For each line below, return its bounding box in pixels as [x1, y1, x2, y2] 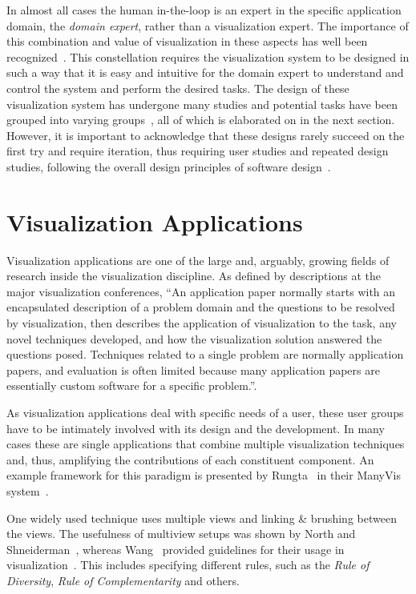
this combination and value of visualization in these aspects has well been [6, 33, 368, 50]
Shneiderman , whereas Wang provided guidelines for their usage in [6, 540, 345, 557]
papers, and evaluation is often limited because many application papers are [6, 361, 380, 378]
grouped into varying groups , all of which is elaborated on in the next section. [6, 111, 395, 128]
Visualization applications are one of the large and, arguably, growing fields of [6, 251, 390, 268]
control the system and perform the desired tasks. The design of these [6, 79, 349, 96]
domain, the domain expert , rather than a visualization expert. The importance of [6, 17, 409, 34]
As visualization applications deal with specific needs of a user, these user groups [6, 404, 404, 420]
